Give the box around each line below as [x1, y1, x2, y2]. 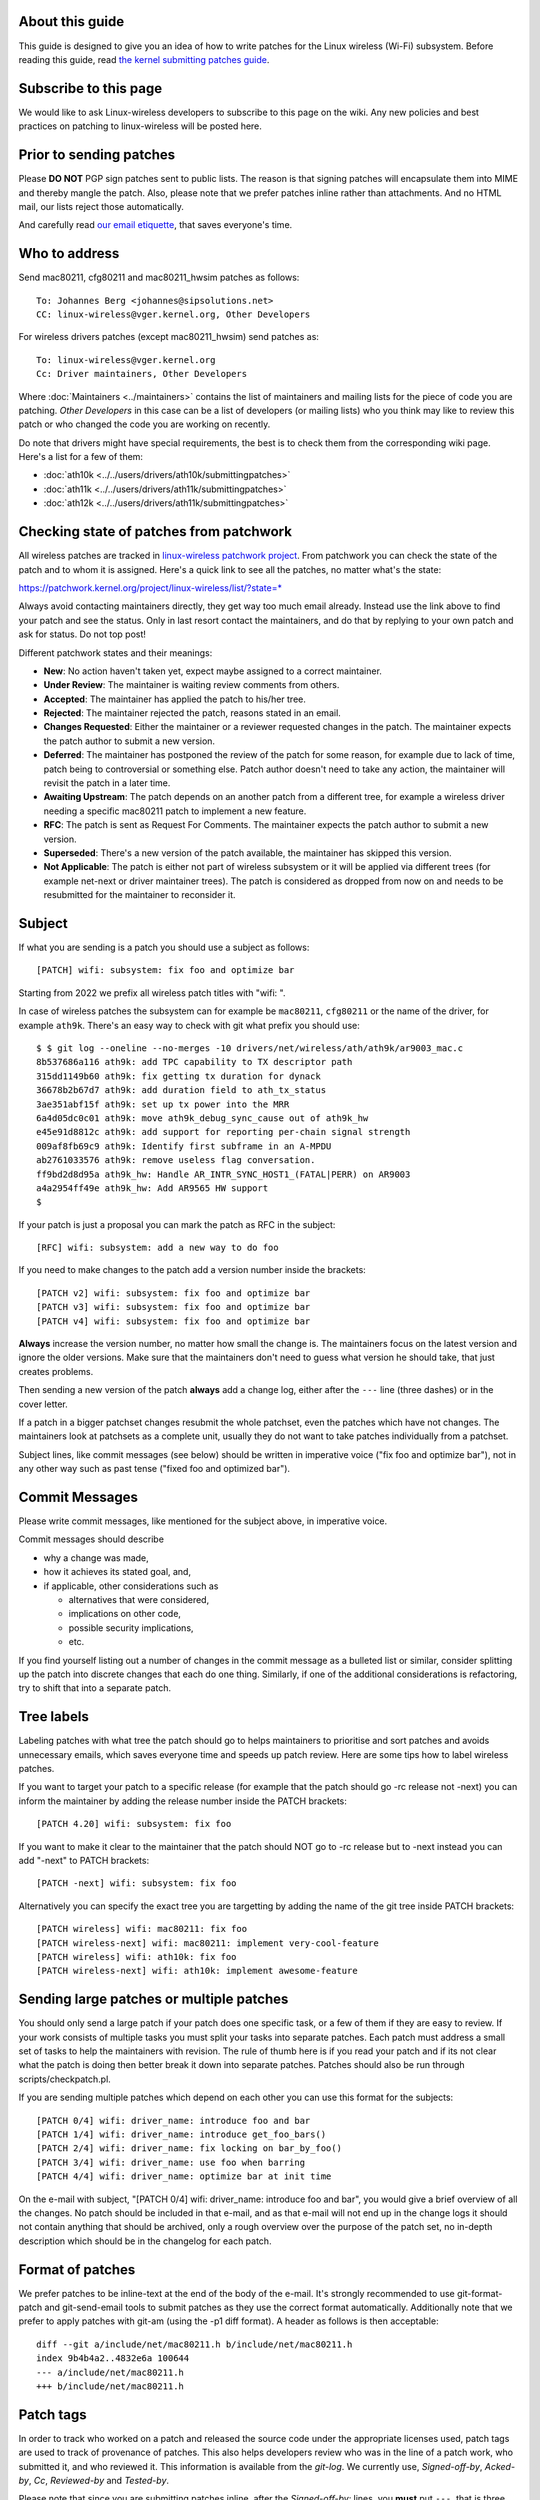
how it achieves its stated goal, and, [43, 1566, 192, 1578]
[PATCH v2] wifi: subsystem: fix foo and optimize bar [36, 1287, 311, 1299]
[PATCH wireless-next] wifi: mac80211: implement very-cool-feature [36, 1937, 379, 1949]
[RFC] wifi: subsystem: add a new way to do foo [36, 1242, 279, 1254]
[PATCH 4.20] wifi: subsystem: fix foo [36, 1818, 232, 1830]
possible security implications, [68, 1621, 194, 1634]
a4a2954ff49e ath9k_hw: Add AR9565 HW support [36, 1182, 269, 1194]
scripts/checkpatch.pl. [18, 2073, 112, 2085]
